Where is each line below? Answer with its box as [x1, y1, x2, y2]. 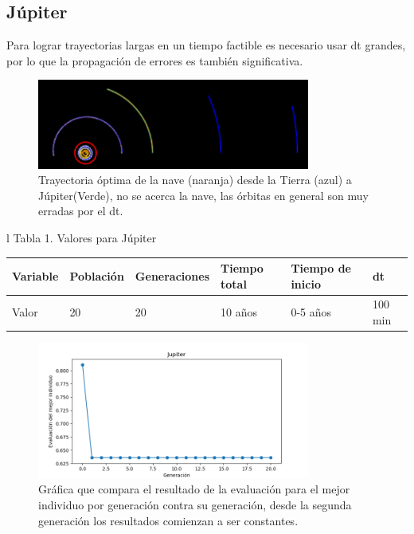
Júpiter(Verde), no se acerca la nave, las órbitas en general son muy [38, 187, 369, 203]
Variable [12, 267, 59, 284]
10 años [221, 304, 257, 320]
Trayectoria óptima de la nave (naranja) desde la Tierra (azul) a [38, 171, 352, 188]
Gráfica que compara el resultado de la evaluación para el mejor [38, 481, 350, 497]
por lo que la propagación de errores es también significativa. [6, 52, 303, 69]
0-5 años [291, 304, 332, 320]
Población [69, 267, 124, 284]
